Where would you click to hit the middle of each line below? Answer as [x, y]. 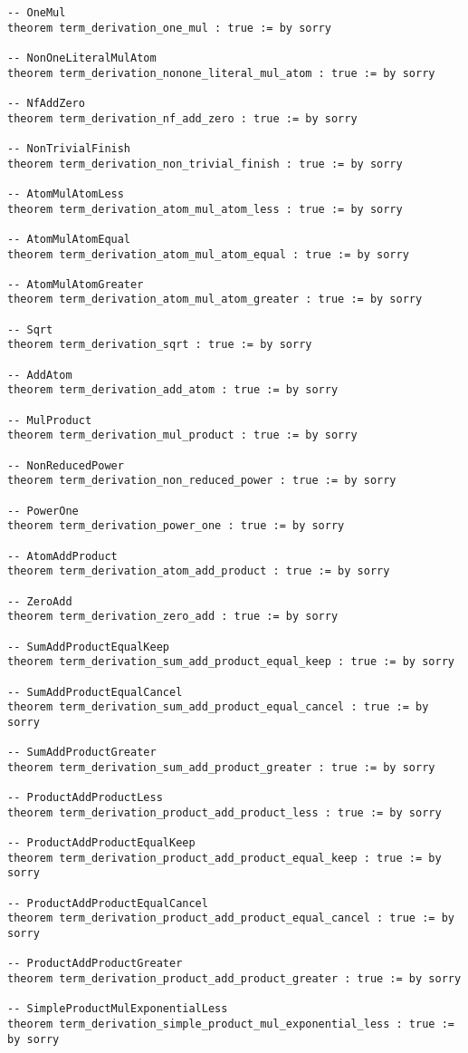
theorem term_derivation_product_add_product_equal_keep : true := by [224, 858]
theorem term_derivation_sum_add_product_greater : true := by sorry [221, 767]
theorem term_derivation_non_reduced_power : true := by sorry [202, 481]
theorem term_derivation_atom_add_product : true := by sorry [199, 571]
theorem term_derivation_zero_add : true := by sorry [173, 617]
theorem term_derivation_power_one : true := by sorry [176, 526]
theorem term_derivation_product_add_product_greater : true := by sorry [234, 979]
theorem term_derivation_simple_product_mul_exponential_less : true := [231, 1024]
